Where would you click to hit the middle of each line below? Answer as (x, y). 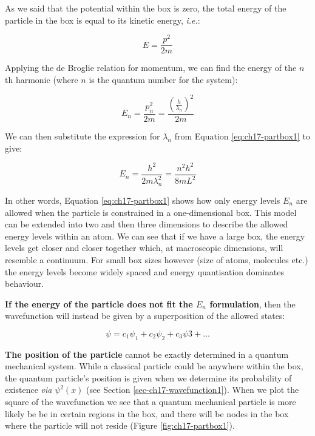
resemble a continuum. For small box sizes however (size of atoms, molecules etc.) (157, 259)
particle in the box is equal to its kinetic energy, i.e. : (103, 20)
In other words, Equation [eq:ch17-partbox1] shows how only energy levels (143, 200)
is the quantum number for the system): (163, 79)
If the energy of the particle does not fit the (99, 304)
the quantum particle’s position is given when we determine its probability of (148, 377)
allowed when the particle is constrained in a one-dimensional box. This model (151, 212)
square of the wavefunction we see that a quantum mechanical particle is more (151, 402)
